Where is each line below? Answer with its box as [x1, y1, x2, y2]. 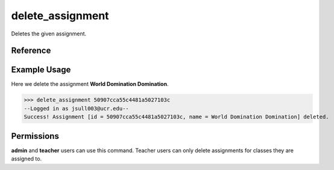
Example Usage [11, 65, 71, 75]
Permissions [11, 131, 60, 141]
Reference [11, 46, 51, 56]
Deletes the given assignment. [11, 30, 87, 37]
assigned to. [11, 155, 42, 162]
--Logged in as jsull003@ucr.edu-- [24, 105, 129, 112]
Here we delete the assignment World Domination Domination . [11, 80, 169, 88]
